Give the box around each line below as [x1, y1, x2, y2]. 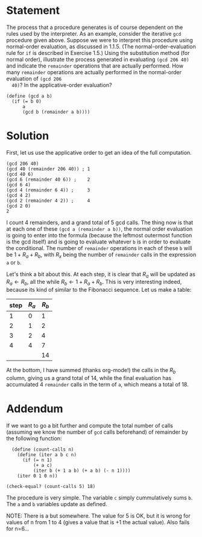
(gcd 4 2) [6, 192, 31, 198]
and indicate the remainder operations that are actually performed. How [6, 62, 184, 69]
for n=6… [6, 525, 30, 532]
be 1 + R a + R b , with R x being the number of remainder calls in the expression [6, 251, 197, 260]
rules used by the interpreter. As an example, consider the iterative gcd [6, 30, 181, 37]
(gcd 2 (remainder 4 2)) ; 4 [6, 198, 90, 204]
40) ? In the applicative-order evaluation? [11, 81, 113, 88]
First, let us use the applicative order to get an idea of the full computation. [6, 149, 192, 156]
